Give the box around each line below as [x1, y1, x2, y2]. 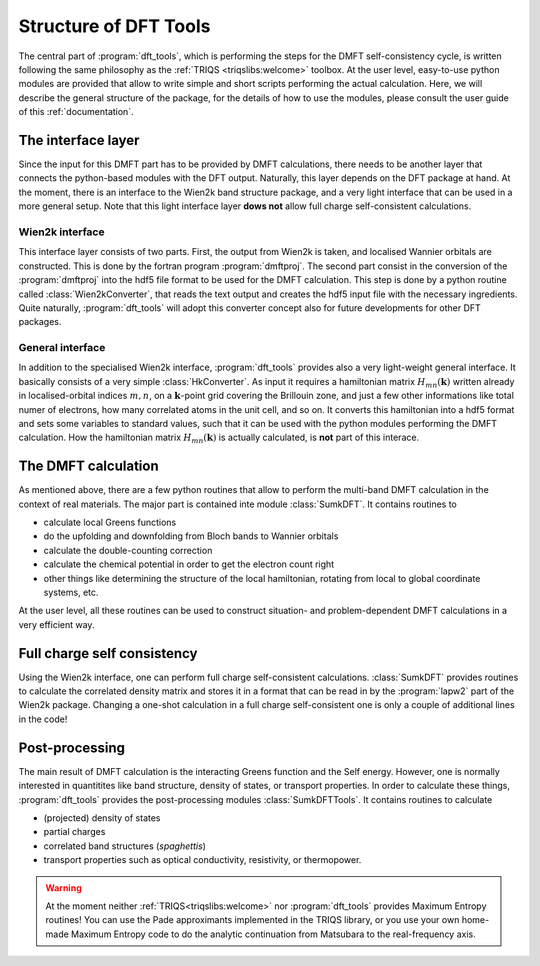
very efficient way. [18, 618, 95, 630]
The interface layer [18, 131, 140, 149]
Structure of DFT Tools [18, 15, 211, 37]
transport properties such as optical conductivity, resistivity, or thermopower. [43, 854, 362, 866]
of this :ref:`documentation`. [18, 106, 134, 118]
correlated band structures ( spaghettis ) [43, 840, 207, 852]
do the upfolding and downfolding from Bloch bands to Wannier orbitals [43, 530, 339, 542]
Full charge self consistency [18, 645, 198, 662]
